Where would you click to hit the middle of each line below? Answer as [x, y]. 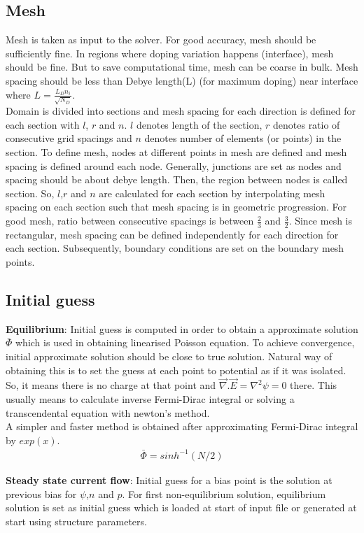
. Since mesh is [320, 221]
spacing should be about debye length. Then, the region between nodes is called [177, 179]
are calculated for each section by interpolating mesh [212, 193]
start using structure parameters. [76, 521]
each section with [43, 124]
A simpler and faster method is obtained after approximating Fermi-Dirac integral [182, 426]
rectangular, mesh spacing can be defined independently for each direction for [172, 234]
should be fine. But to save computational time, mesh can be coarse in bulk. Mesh [182, 67]
